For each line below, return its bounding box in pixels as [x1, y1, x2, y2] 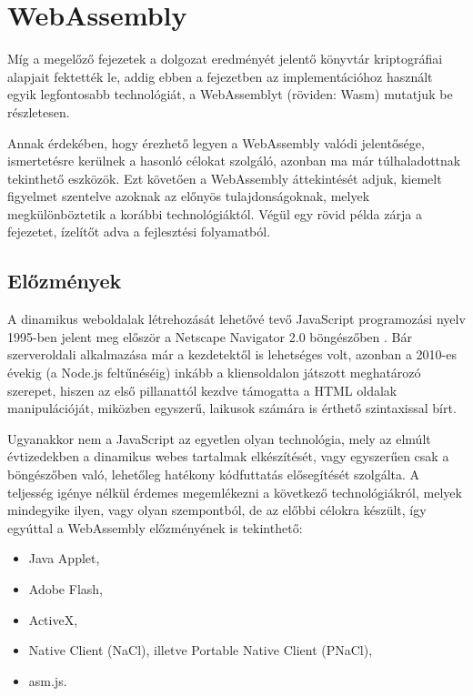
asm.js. [28, 671, 67, 690]
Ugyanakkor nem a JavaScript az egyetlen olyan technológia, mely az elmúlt [7, 429, 431, 448]
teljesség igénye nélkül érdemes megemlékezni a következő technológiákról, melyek [7, 482, 462, 501]
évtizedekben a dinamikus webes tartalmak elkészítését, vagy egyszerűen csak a [7, 447, 449, 466]
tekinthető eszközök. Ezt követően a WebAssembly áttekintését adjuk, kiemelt [7, 168, 442, 187]
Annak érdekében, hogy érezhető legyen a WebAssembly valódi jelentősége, [7, 133, 425, 152]
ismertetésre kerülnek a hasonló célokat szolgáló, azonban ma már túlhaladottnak [7, 151, 461, 170]
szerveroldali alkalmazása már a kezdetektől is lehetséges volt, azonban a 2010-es [7, 345, 457, 364]
